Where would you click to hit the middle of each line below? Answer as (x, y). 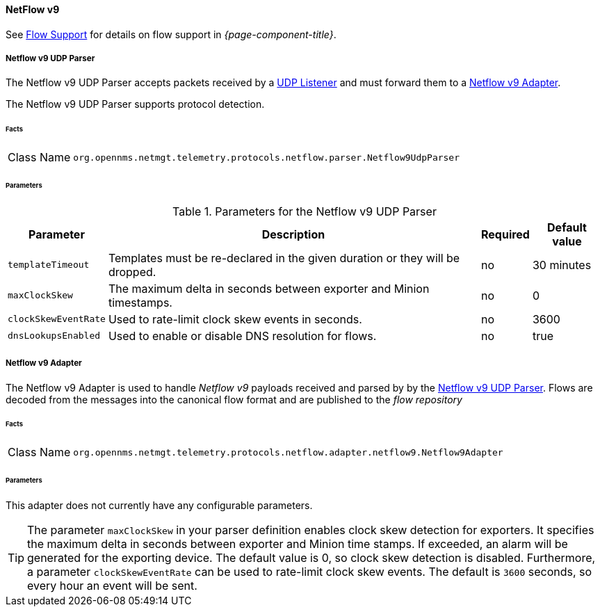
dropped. (132, 272)
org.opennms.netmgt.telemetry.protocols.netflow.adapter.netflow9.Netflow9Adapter (288, 452)
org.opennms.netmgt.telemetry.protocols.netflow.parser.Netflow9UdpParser (267, 157)
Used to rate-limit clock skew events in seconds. (235, 319)
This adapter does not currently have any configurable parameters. (159, 505)
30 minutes (562, 265)
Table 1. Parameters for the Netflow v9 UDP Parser (305, 211)
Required (505, 234)
